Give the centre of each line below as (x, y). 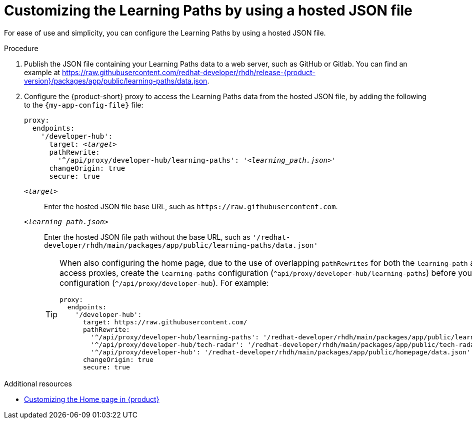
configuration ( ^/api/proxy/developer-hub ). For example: (164, 283)
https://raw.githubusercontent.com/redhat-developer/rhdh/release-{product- (189, 72)
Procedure (21, 48)
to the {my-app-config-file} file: (84, 105)
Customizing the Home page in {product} (92, 399)
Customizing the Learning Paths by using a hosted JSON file (208, 11)
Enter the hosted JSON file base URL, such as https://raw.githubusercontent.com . (191, 206)
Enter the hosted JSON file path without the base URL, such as (147, 237)
